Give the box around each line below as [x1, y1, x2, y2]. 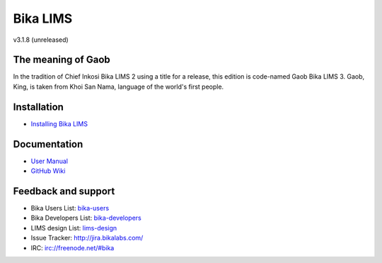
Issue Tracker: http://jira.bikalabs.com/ [30, 234, 144, 242]
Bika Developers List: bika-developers [30, 213, 141, 223]
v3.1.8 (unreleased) [13, 35, 69, 44]
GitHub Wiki [30, 167, 66, 175]
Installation [13, 101, 64, 113]
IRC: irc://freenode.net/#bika [30, 243, 115, 252]
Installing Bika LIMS [30, 119, 88, 128]
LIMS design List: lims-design [30, 223, 117, 232]
